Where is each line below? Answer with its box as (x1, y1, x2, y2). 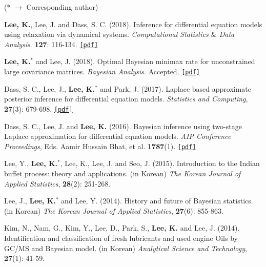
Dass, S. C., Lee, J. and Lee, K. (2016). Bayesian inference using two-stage (4, 120, 242, 131)
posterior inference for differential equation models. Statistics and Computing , (4, 93, 248, 104)
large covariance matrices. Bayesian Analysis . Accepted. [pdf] (4, 66, 200, 77)
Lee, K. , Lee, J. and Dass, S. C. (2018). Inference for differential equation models (4, 18, 262, 29)
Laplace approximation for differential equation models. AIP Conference (4, 131, 231, 141)
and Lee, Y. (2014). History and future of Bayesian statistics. (61, 195, 253, 206)
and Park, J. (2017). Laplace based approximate (100, 83, 252, 94)
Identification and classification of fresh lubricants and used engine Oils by (4, 232, 238, 243)
